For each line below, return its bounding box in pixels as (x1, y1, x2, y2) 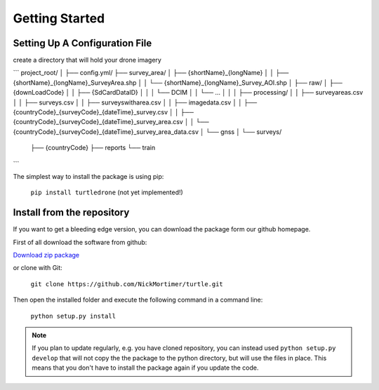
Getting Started (13, 11, 105, 26)
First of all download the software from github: (13, 238, 147, 246)
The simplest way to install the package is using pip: (13, 172, 164, 180)
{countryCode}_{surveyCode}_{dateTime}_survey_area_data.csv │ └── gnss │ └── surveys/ (13, 127, 282, 136)
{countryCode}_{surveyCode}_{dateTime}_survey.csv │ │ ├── (13, 108, 194, 116)
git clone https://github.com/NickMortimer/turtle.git (30, 280, 224, 288)
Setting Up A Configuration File (13, 37, 152, 49)
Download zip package (13, 251, 80, 260)
